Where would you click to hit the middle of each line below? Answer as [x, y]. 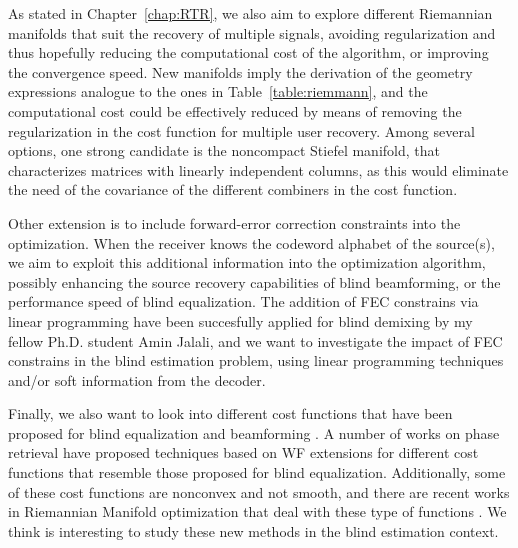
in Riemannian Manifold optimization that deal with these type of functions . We [257, 511]
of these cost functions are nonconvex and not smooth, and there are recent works [259, 491]
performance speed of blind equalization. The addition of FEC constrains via [243, 301]
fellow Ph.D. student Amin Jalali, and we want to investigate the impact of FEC [255, 340]
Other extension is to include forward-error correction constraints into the [234, 222]
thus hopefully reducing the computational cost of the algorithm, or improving [248, 52]
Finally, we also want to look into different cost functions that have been [230, 413]
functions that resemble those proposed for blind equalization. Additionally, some [257, 472]
